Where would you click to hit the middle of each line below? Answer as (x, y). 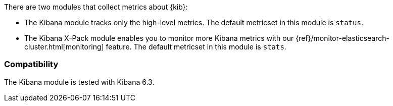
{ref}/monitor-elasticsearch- (342, 38)
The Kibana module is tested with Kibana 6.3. (79, 82)
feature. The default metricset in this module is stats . (196, 47)
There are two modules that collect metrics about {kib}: (96, 7)
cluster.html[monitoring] (64, 47)
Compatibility (31, 64)
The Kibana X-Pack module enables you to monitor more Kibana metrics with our (159, 38)
